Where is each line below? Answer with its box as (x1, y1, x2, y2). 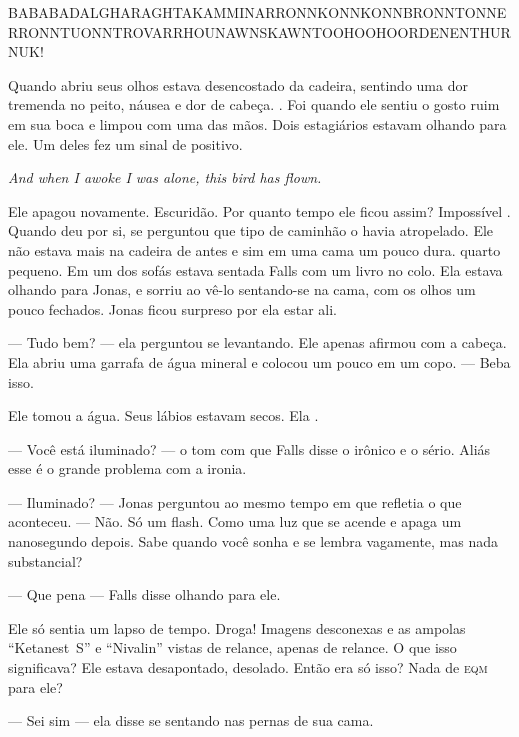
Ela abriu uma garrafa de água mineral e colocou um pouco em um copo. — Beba (8, 351, 511, 372)
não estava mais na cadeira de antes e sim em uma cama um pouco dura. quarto (8, 239, 501, 260)
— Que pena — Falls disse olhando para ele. (8, 584, 281, 605)
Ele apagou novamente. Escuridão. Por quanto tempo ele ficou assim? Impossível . (8, 200, 511, 221)
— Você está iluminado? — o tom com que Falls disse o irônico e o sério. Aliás (8, 438, 491, 459)
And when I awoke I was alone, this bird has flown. (8, 167, 322, 188)
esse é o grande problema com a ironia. (8, 458, 247, 479)
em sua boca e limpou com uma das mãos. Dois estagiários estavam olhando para (8, 113, 507, 134)
